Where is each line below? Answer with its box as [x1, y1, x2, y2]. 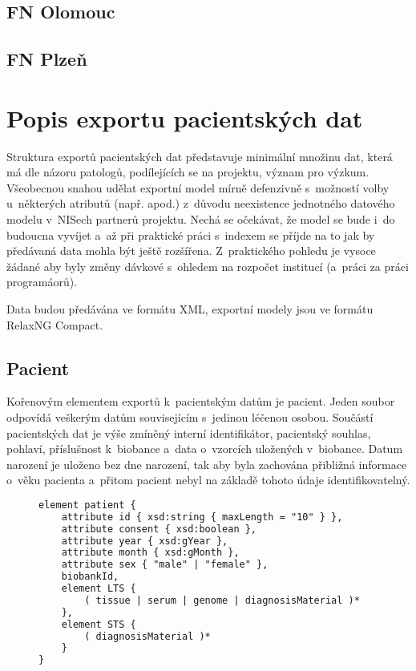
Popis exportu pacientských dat [6, 101, 363, 134]
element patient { [38, 499, 136, 511]
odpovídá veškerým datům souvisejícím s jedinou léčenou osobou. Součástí [6, 409, 374, 426]
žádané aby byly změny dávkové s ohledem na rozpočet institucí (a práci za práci [6, 257, 409, 274]
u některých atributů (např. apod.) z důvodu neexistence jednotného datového [6, 195, 395, 212]
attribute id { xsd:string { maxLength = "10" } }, [61, 511, 343, 523]
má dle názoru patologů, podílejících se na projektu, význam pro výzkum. [6, 164, 370, 180]
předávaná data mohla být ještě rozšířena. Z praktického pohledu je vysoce [6, 242, 376, 259]
